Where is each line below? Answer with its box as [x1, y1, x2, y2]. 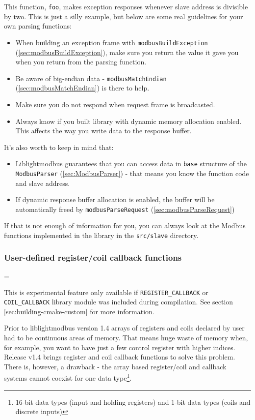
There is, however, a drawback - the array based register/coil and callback [4, 361, 227, 371]
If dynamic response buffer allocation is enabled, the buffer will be [15, 194, 215, 205]
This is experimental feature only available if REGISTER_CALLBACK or [4, 287, 208, 297]
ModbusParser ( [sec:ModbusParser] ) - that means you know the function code [15, 168, 249, 178]
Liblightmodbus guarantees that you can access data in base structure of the [15, 158, 247, 169]
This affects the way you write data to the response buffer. [15, 125, 192, 136]
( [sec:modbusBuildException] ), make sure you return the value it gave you [15, 47, 239, 57]
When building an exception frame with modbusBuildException [15, 37, 208, 47]
